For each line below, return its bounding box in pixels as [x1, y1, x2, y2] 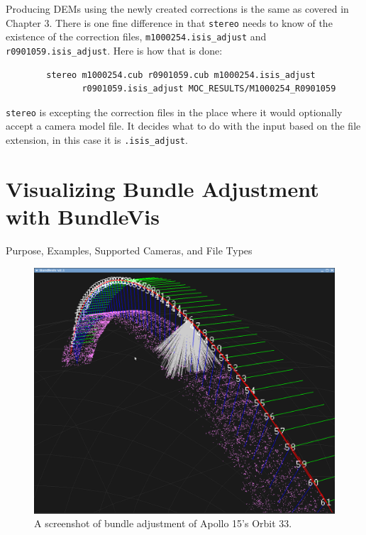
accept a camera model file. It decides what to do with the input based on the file [6, 118, 361, 133]
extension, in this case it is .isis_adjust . [6, 133, 188, 147]
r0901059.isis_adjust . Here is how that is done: [6, 43, 223, 57]
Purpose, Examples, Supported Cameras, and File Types [6, 242, 253, 257]
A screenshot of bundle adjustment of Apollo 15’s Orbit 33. [34, 516, 292, 531]
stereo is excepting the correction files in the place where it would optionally [6, 104, 343, 119]
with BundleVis [6, 202, 160, 231]
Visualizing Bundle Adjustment [6, 174, 319, 203]
